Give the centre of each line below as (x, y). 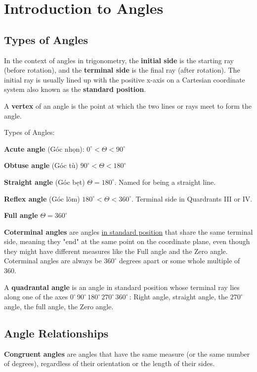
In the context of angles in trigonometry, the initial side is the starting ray (119, 60)
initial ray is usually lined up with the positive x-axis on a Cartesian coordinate (125, 79)
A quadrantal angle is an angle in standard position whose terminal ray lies (122, 287)
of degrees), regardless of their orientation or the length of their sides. (109, 363)
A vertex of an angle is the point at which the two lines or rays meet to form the (128, 105)
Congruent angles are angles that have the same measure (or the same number (127, 353)
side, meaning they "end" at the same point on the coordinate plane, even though (127, 241)
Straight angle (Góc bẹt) (44, 182)
